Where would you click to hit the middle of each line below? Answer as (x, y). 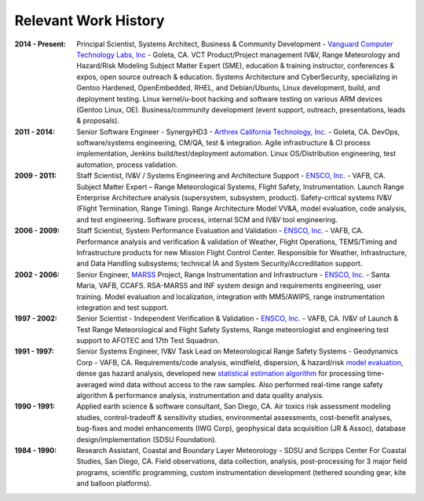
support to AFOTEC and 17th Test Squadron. (148, 341)
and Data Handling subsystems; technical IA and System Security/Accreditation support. (219, 264)
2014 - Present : (40, 44)
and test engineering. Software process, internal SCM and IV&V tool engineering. (207, 219)
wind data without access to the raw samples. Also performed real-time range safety (246, 384)
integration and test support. (122, 307)
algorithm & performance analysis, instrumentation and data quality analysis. (201, 396)
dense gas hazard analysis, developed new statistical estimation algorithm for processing (221, 374)
